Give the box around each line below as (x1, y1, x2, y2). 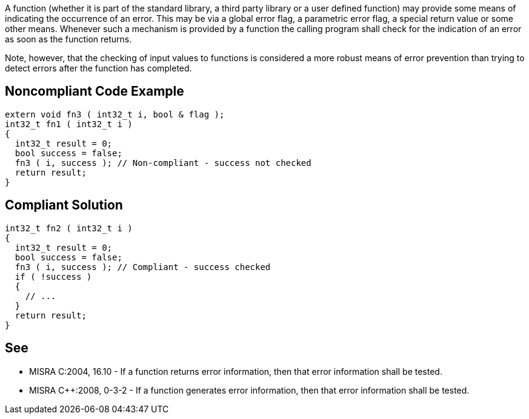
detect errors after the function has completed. (5, 63, 192, 73)
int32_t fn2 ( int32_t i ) (5, 223, 133, 233)
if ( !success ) (15, 271, 92, 282)
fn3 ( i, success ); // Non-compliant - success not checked (15, 157, 311, 168)
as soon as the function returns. (5, 34, 132, 44)
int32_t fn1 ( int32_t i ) (5, 119, 133, 129)
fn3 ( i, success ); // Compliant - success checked (15, 262, 271, 272)
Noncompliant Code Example (5, 84, 184, 99)
